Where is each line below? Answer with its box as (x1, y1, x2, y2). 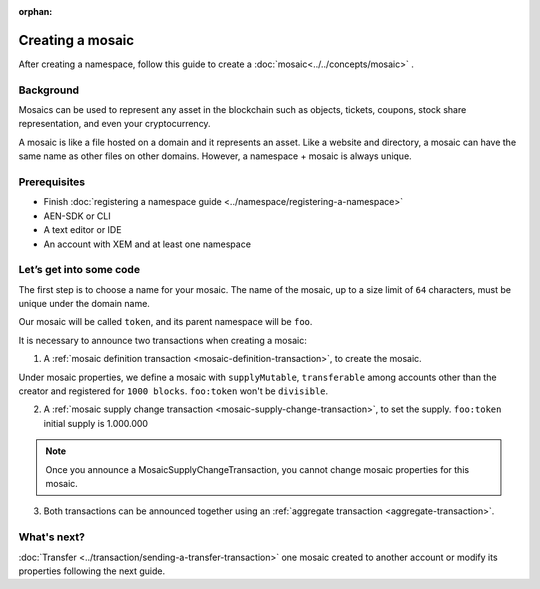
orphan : (18, 6, 53, 17)
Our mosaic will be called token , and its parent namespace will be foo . (18, 316, 313, 328)
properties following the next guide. (18, 565, 165, 577)
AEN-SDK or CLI (43, 210, 111, 222)
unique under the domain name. (18, 298, 150, 310)
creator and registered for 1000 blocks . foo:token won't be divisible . (18, 385, 329, 397)
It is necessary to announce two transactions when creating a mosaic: (18, 334, 307, 346)
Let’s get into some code (18, 263, 140, 277)
